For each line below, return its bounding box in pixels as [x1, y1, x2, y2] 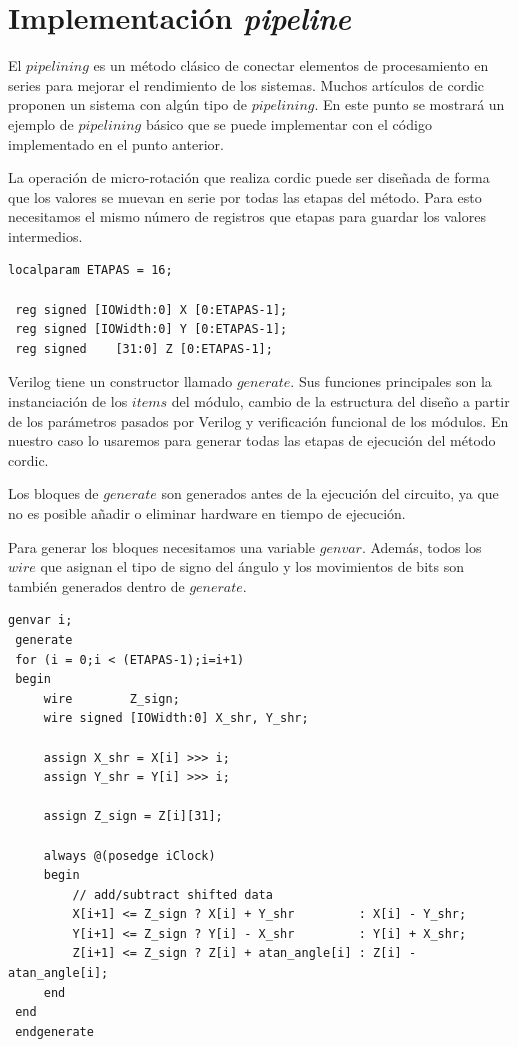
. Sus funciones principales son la [290, 371, 492, 392]
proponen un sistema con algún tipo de [8, 94, 247, 115]
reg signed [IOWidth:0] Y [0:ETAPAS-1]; [15, 322, 288, 337]
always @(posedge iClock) [43, 848, 216, 863]
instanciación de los [8, 391, 128, 412]
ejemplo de [8, 113, 74, 134]
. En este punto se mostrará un [314, 94, 505, 115]
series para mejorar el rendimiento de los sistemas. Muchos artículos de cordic [8, 74, 485, 95]
